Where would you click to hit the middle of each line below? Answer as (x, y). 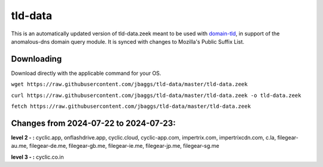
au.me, (19, 146)
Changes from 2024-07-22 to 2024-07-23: (93, 123)
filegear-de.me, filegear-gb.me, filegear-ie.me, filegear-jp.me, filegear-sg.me (124, 146)
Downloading (36, 59)
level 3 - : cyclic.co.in (37, 157)
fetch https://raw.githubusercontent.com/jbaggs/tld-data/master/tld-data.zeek (131, 107)
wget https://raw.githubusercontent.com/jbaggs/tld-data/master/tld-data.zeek (129, 84)
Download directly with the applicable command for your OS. (86, 73)
